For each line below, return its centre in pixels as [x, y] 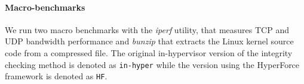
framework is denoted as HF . [56, 76]
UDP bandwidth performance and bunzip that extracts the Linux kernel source [149, 41]
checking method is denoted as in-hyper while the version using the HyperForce [152, 64]
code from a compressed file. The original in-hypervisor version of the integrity [149, 52]
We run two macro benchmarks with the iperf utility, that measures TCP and [147, 29]
